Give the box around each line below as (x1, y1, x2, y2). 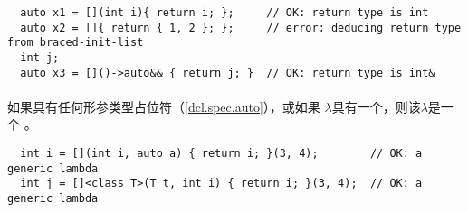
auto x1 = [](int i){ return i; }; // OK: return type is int (20, 6, 429, 19)
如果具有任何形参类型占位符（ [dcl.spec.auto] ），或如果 (7, 97, 320, 115)
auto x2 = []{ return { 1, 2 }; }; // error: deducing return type (20, 21, 462, 34)
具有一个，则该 (331, 97, 421, 115)
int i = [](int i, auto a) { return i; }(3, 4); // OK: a (20, 147, 423, 161)
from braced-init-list (7, 36, 144, 50)
